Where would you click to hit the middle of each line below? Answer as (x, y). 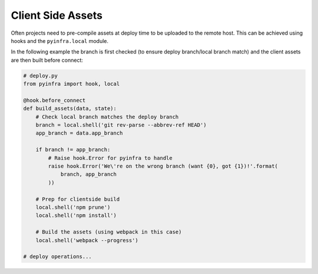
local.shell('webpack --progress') (87, 240)
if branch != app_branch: (73, 150)
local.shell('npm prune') (73, 207)
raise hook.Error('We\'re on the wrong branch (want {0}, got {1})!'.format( (163, 166)
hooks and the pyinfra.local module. (60, 41)
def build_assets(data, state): (70, 108)
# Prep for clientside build (78, 199)
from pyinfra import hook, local (72, 84)
